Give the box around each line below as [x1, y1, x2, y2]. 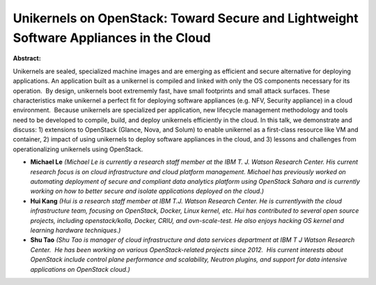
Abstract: [13, 54, 41, 63]
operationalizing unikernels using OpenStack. [13, 145, 143, 153]
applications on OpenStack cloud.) [30, 265, 130, 273]
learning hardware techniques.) [30, 226, 121, 234]
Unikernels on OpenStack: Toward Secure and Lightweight [13, 10, 359, 26]
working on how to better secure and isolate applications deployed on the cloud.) [30, 187, 265, 195]
